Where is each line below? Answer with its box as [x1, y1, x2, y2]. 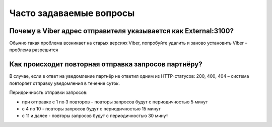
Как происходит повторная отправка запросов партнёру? [9, 60, 202, 69]
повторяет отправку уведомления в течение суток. [9, 80, 120, 86]
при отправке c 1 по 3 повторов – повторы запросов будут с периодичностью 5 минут [22, 98, 208, 105]
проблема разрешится [9, 47, 58, 53]
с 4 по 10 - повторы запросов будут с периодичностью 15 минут [22, 105, 161, 111]
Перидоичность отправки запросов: [9, 89, 88, 95]
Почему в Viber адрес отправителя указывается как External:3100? [9, 27, 234, 35]
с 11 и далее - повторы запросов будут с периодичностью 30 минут [22, 113, 168, 119]
